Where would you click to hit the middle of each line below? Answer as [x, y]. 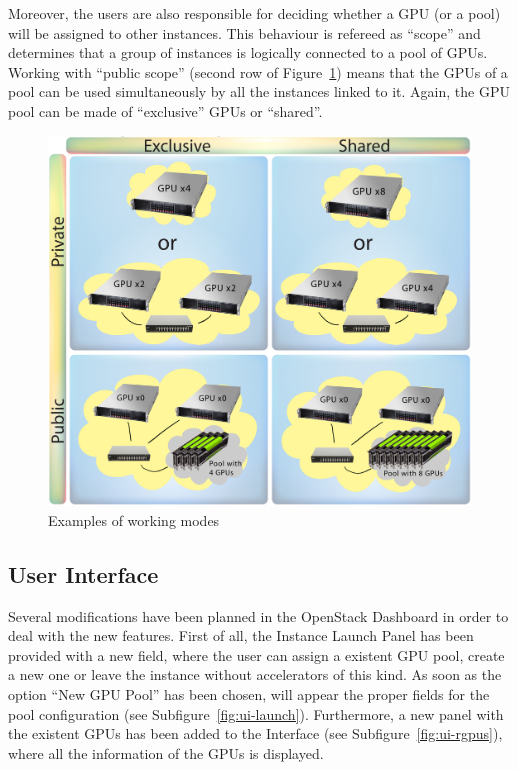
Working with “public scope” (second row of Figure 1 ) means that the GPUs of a [258, 71]
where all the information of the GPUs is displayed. [166, 752]
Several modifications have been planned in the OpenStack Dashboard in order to [258, 615]
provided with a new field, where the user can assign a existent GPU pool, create [256, 654]
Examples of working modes [134, 519]
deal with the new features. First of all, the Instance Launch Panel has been [241, 635]
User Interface [83, 573]
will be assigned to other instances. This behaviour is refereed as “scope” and [244, 32]
